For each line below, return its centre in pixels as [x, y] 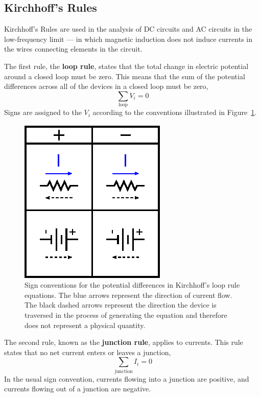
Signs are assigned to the [43, 112]
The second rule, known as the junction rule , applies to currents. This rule [124, 342]
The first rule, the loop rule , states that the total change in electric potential [126, 66]
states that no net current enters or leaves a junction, [88, 352]
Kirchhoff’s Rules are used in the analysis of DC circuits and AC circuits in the [128, 29]
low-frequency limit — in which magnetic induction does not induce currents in [128, 39]
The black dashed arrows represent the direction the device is [121, 305]
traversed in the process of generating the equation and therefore [126, 315]
